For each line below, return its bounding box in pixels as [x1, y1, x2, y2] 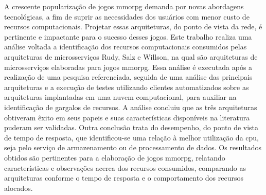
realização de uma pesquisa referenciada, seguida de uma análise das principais [4, 72, 253, 82]
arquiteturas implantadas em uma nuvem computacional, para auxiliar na [4, 92, 237, 102]
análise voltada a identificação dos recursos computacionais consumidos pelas [4, 41, 247, 52]
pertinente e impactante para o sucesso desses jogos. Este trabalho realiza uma [4, 31, 252, 42]
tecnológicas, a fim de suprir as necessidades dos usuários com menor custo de [4, 11, 250, 22]
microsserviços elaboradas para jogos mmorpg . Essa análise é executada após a [4, 61, 253, 72]
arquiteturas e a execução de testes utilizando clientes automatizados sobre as [4, 81, 249, 92]
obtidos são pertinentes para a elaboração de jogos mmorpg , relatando [4, 152, 225, 163]
